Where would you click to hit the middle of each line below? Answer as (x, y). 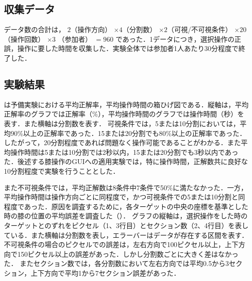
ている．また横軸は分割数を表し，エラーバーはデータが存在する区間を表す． (126, 235)
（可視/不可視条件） (200, 29)
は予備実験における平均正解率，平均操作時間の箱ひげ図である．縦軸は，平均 (126, 104)
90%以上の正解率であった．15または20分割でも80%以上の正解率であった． (128, 133)
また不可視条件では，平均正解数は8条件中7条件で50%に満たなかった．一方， (126, 187)
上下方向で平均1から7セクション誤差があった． (106, 273)
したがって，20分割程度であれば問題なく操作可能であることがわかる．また (123, 142)
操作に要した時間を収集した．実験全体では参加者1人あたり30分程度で (128, 48)
